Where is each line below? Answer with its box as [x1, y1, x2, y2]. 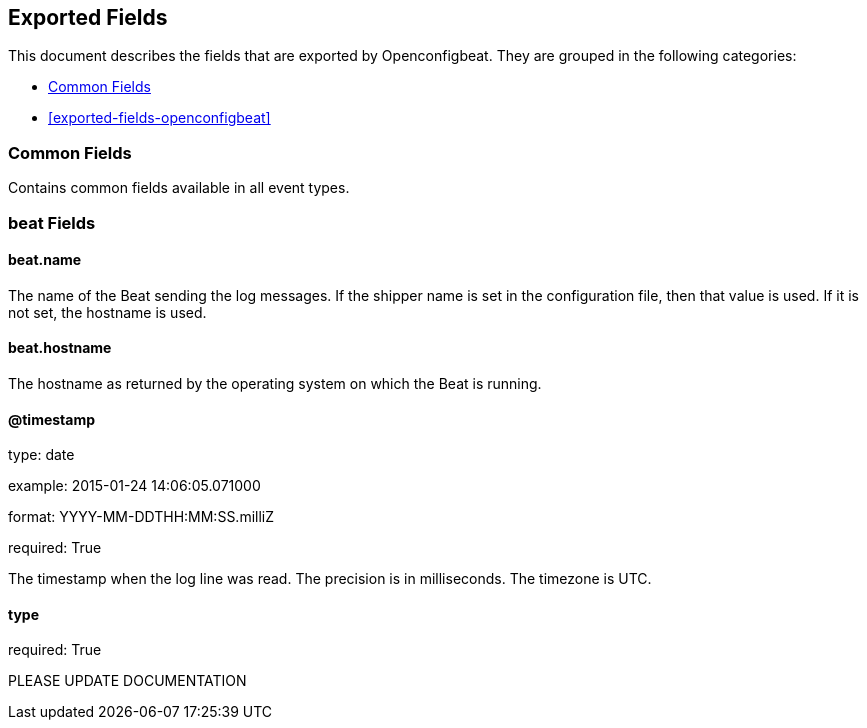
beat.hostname [8, 339, 112, 357]
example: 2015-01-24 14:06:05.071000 [8, 477, 261, 495]
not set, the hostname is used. [8, 303, 207, 321]
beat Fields [8, 212, 96, 233]
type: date [8, 446, 75, 464]
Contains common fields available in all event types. [8, 179, 350, 197]
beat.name [8, 251, 82, 269]
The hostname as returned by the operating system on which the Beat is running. [8, 374, 542, 392]
